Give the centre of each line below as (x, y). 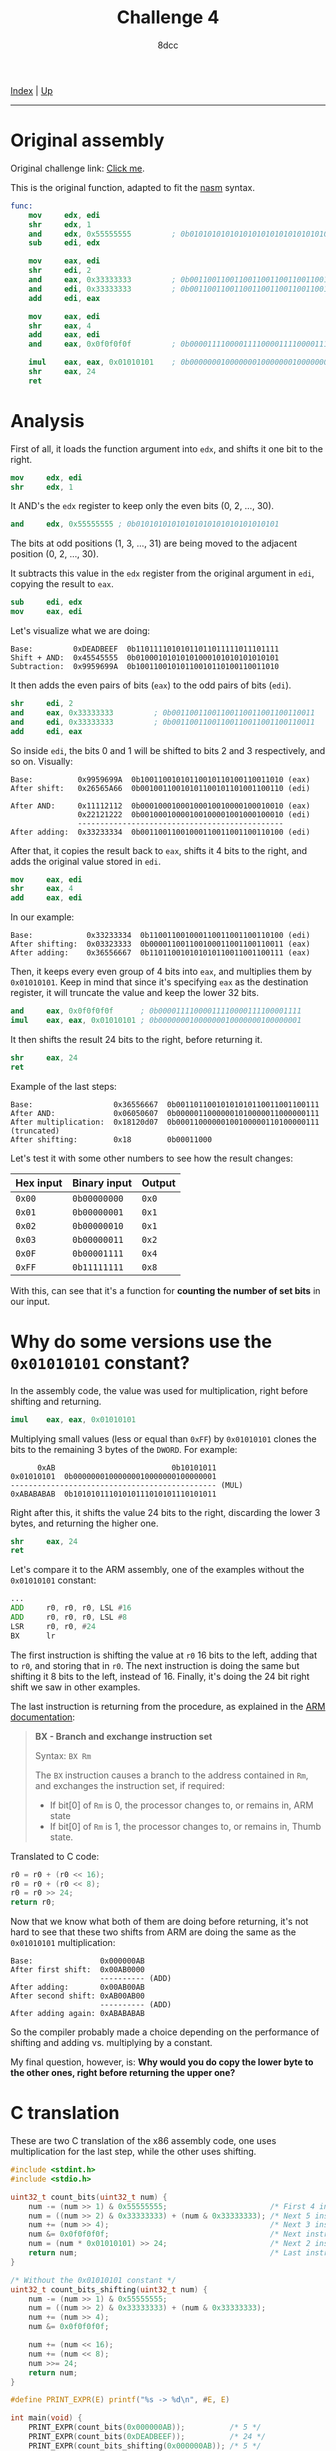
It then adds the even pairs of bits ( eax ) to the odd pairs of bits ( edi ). (151, 685)
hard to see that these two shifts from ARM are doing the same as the (153, 1932)
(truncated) (35, 1131)
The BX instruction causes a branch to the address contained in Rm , (171, 1775)
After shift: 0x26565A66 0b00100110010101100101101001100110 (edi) (160, 788)
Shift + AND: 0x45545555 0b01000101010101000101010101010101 (145, 658)
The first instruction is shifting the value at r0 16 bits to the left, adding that (164, 1655)
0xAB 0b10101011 (126, 1467)
